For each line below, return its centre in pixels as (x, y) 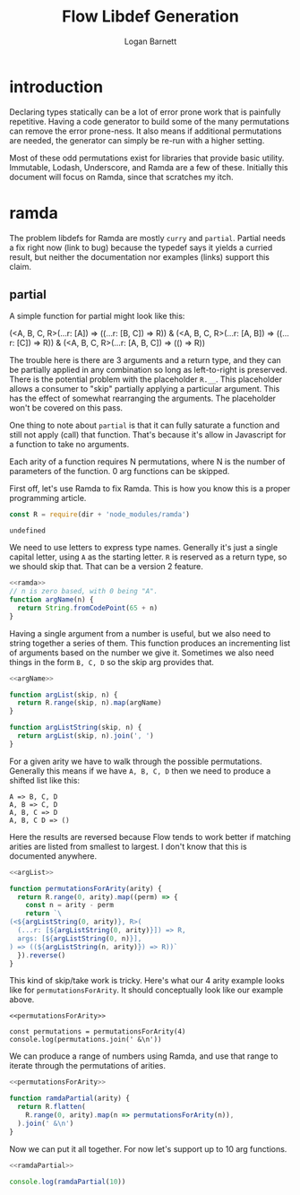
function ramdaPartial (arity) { (69, 1099)
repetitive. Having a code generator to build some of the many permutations (149, 121)
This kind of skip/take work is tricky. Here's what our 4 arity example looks (147, 981)
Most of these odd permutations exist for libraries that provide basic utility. (147, 158)
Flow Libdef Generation (150, 17)
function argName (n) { (51, 600)
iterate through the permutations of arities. (87, 1066)
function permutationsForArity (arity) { (86, 888)
